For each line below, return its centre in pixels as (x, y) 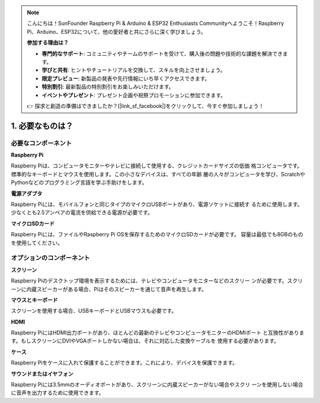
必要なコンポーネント (41, 143)
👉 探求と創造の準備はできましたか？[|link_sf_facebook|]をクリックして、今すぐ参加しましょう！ (145, 106)
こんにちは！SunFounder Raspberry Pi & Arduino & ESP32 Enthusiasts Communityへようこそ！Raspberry (156, 23)
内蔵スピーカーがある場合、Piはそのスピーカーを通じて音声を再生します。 (117, 289)
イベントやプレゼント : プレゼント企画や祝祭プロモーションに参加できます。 (134, 95)
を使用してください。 (37, 243)
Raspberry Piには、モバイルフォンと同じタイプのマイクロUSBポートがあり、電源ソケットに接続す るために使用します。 (157, 204)
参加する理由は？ (48, 43)
